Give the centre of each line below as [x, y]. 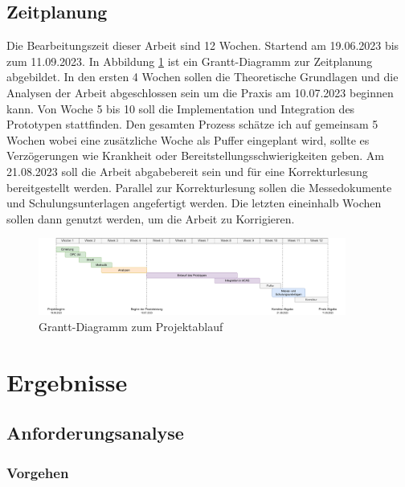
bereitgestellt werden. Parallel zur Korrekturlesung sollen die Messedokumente [199, 187]
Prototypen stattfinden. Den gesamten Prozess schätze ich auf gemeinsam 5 [192, 124]
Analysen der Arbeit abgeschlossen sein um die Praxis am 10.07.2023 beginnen [200, 92]
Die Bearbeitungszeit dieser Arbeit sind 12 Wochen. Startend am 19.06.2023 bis [203, 45]
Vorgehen [38, 472]
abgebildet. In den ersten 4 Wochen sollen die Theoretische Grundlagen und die [202, 77]
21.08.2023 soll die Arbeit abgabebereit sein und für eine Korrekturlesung [187, 171]
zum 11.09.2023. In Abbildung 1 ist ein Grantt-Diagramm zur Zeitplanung [190, 61]
